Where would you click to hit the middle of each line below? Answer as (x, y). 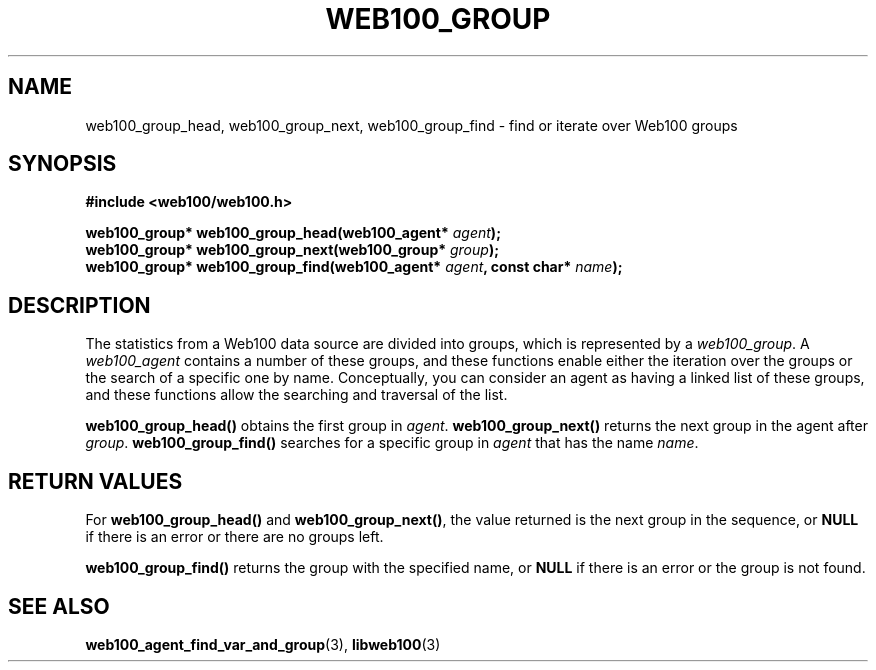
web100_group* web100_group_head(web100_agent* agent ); (293, 233)
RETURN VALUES (95, 481)
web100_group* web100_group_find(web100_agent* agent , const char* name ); (354, 267)
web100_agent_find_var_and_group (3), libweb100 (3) (263, 644)
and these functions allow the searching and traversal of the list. (296, 395)
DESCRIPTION (79, 305)
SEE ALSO (59, 606)
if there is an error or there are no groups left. (234, 537)
